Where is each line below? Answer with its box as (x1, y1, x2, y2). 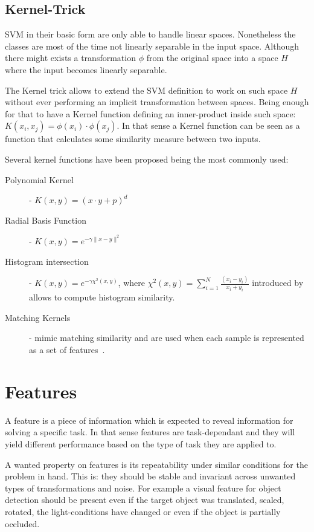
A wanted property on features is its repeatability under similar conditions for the (5, 458, 308, 470)
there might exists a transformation (5, 51, 136, 64)
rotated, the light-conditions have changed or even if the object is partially (5, 505, 281, 517)
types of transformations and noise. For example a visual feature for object (5, 481, 281, 494)
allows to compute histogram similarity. (29, 291, 175, 303)
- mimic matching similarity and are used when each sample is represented (29, 331, 304, 344)
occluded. (5, 517, 40, 530)
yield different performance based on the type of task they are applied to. (5, 437, 277, 450)
